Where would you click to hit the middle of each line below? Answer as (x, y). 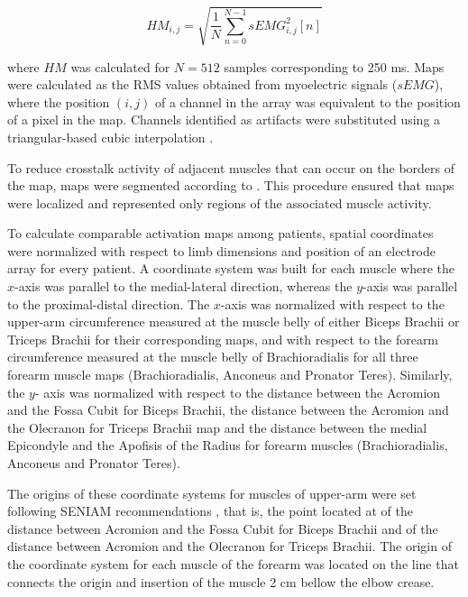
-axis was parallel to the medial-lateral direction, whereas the (184, 286)
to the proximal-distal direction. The (109, 303)
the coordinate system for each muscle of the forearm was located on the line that (233, 563)
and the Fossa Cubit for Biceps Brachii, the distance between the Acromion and (228, 410)
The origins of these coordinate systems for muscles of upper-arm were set (212, 493)
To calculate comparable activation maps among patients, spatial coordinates (220, 233)
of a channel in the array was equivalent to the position (307, 101)
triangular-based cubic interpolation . (110, 137)
